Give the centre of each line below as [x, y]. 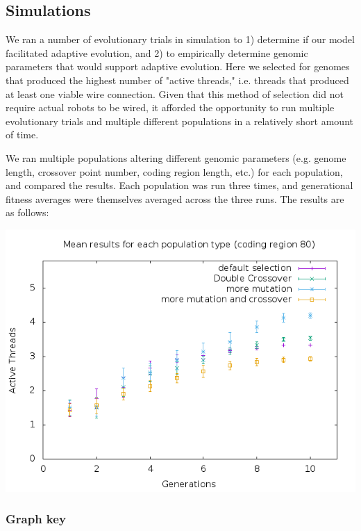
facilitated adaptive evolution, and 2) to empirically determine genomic [157, 52]
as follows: [27, 212]
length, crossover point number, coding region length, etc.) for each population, [174, 171]
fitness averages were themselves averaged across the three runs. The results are [175, 198]
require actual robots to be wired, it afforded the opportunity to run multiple [170, 107]
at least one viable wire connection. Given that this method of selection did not [175, 93]
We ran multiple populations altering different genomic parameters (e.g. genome [176, 157]
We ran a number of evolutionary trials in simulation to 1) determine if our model [180, 39]
